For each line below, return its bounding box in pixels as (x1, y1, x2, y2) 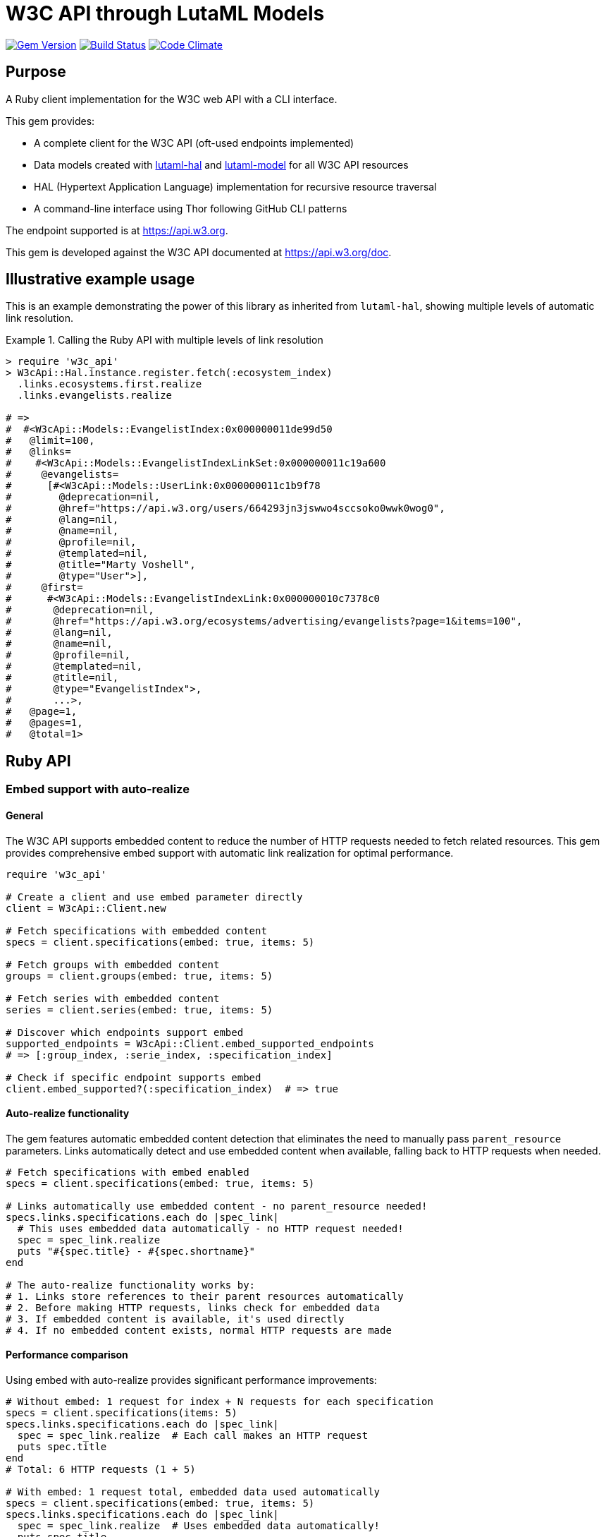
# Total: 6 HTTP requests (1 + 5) (6, 1463, 196, 1475)
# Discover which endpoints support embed (6, 1026, 244, 1038)
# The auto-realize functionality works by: (6, 1279, 256, 1291)
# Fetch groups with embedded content (6, 958, 220, 970)
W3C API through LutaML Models (6, 1, 325, 25)
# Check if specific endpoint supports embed (6, 1071, 261, 1083)
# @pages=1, (6, 717, 83, 729)
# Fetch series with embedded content (6, 992, 220, 1004)
